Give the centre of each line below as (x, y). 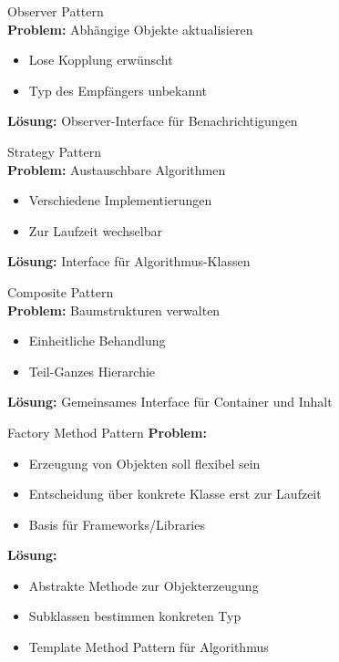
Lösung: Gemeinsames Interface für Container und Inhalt (170, 402)
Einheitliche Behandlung (97, 341)
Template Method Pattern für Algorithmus (149, 647)
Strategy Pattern (54, 151)
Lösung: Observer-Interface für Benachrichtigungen (153, 121)
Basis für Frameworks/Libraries (117, 524)
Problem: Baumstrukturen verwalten (114, 310)
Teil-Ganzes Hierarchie (92, 371)
